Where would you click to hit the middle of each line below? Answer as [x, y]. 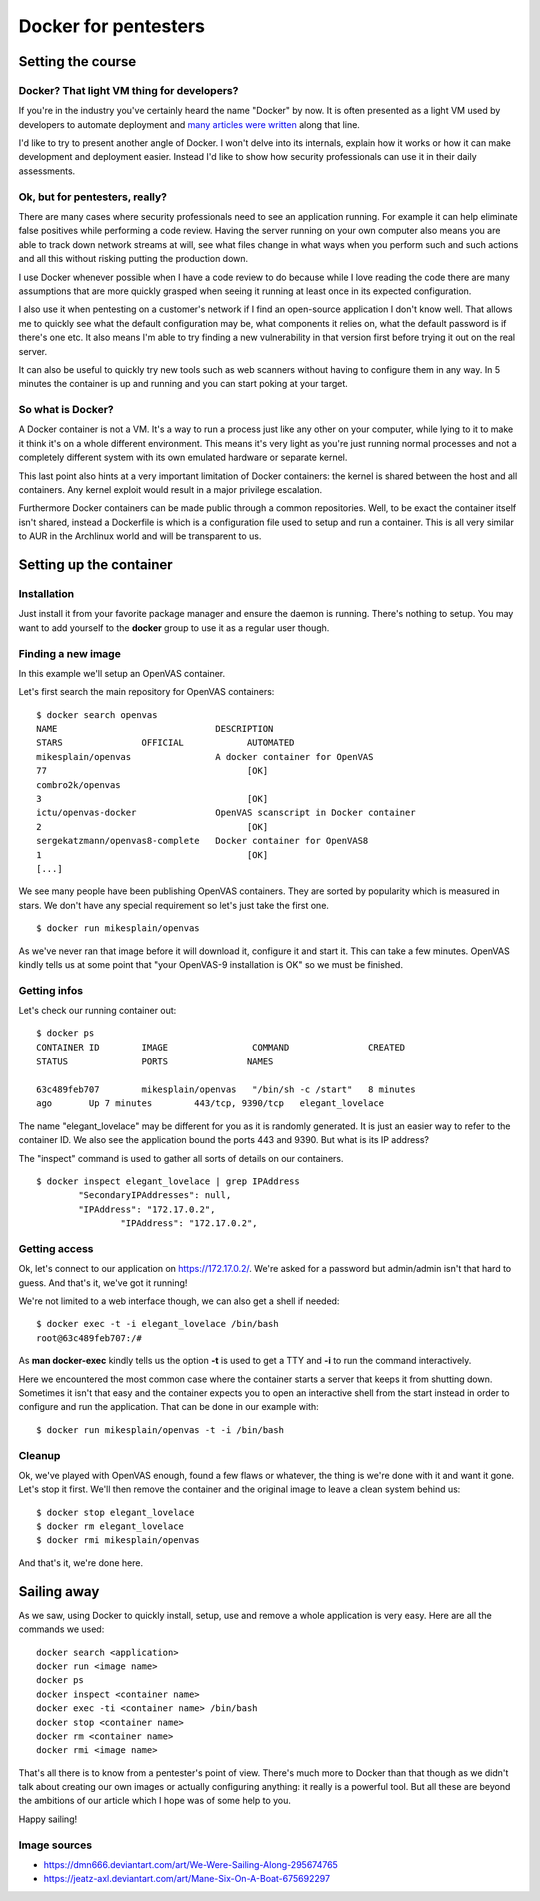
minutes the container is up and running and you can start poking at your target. [183, 384]
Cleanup [39, 1455]
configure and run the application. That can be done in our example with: [168, 1407]
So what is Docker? [66, 410]
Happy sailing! [48, 1819]
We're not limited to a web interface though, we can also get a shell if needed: [179, 1301]
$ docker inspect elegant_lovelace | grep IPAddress [168, 1181]
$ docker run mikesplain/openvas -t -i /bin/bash [160, 1429]
